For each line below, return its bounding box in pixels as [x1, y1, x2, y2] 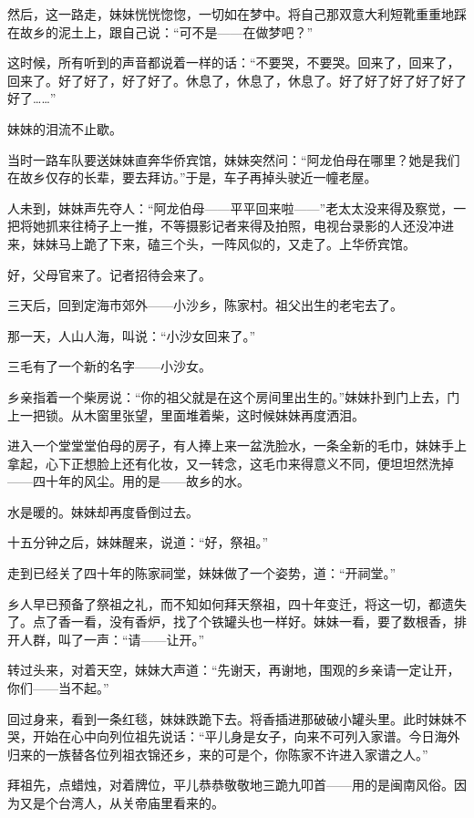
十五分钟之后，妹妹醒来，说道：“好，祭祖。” [7, 533, 269, 552]
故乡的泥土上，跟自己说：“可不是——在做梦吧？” [19, 22, 314, 41]
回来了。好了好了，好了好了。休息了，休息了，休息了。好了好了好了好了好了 [7, 70, 467, 89]
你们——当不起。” [7, 678, 109, 698]
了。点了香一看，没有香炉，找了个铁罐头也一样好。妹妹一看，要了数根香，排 [7, 612, 467, 631]
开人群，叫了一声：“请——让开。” [7, 629, 205, 648]
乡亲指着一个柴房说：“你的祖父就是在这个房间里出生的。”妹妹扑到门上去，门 [7, 387, 460, 406]
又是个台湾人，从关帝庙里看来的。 [19, 793, 224, 812]
